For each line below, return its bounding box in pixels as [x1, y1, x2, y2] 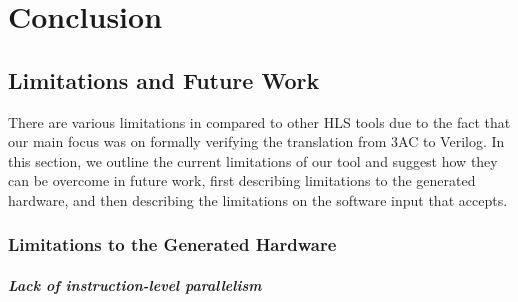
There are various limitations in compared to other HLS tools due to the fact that [8, 111, 511, 132]
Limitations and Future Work [8, 64, 320, 95]
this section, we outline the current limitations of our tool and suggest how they [8, 150, 498, 171]
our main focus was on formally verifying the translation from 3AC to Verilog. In [8, 131, 505, 152]
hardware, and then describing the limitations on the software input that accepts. [8, 189, 508, 210]
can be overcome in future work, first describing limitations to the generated [8, 170, 476, 191]
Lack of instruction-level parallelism [8, 274, 262, 295]
